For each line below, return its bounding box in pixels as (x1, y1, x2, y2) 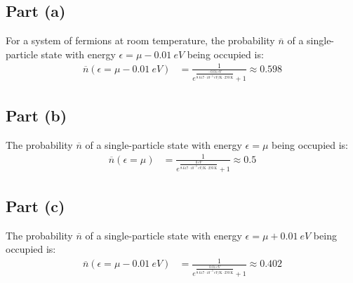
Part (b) (6, 104, 67, 126)
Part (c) (6, 195, 65, 216)
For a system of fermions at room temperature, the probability (6, 33, 275, 48)
